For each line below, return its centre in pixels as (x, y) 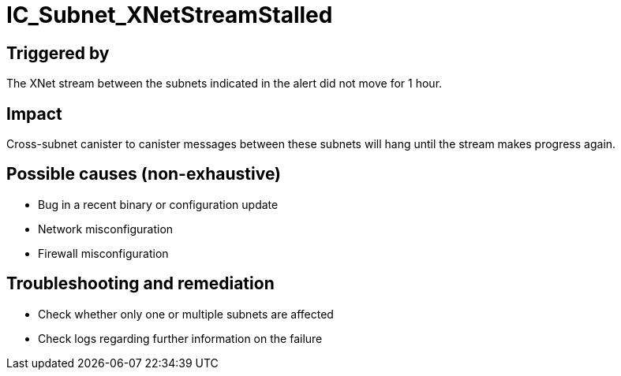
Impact (34, 114)
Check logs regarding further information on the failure (180, 338)
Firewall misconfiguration (103, 253)
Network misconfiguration (106, 229)
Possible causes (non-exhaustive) (144, 174)
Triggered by (58, 53)
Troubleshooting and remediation (140, 284)
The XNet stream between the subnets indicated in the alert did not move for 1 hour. (224, 84)
